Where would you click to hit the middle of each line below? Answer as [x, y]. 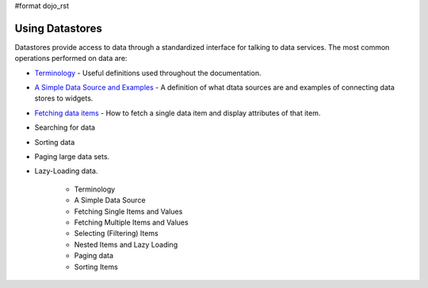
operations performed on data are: [71, 59]
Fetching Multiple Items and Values [132, 222]
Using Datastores [58, 28]
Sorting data [55, 142]
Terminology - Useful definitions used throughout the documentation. [148, 73]
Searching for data [65, 127]
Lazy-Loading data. [66, 171]
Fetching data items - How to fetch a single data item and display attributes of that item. [178, 113]
